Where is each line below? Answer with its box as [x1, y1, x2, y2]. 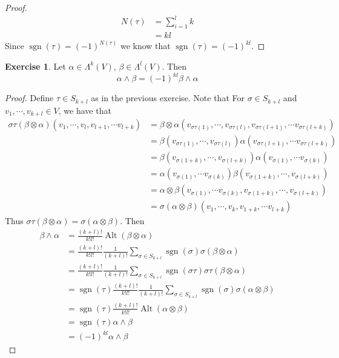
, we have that [58, 104, 111, 116]
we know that [120, 39, 171, 52]
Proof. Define [5, 91, 54, 104]
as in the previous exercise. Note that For [91, 91, 245, 104]
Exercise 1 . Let [5, 59, 66, 72]
